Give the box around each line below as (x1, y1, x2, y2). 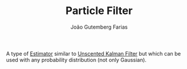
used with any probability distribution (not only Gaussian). (6, 56, 147, 63)
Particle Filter (65, 4, 133, 18)
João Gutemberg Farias (70, 23, 128, 30)
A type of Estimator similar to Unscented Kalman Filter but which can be (6, 50, 181, 57)
